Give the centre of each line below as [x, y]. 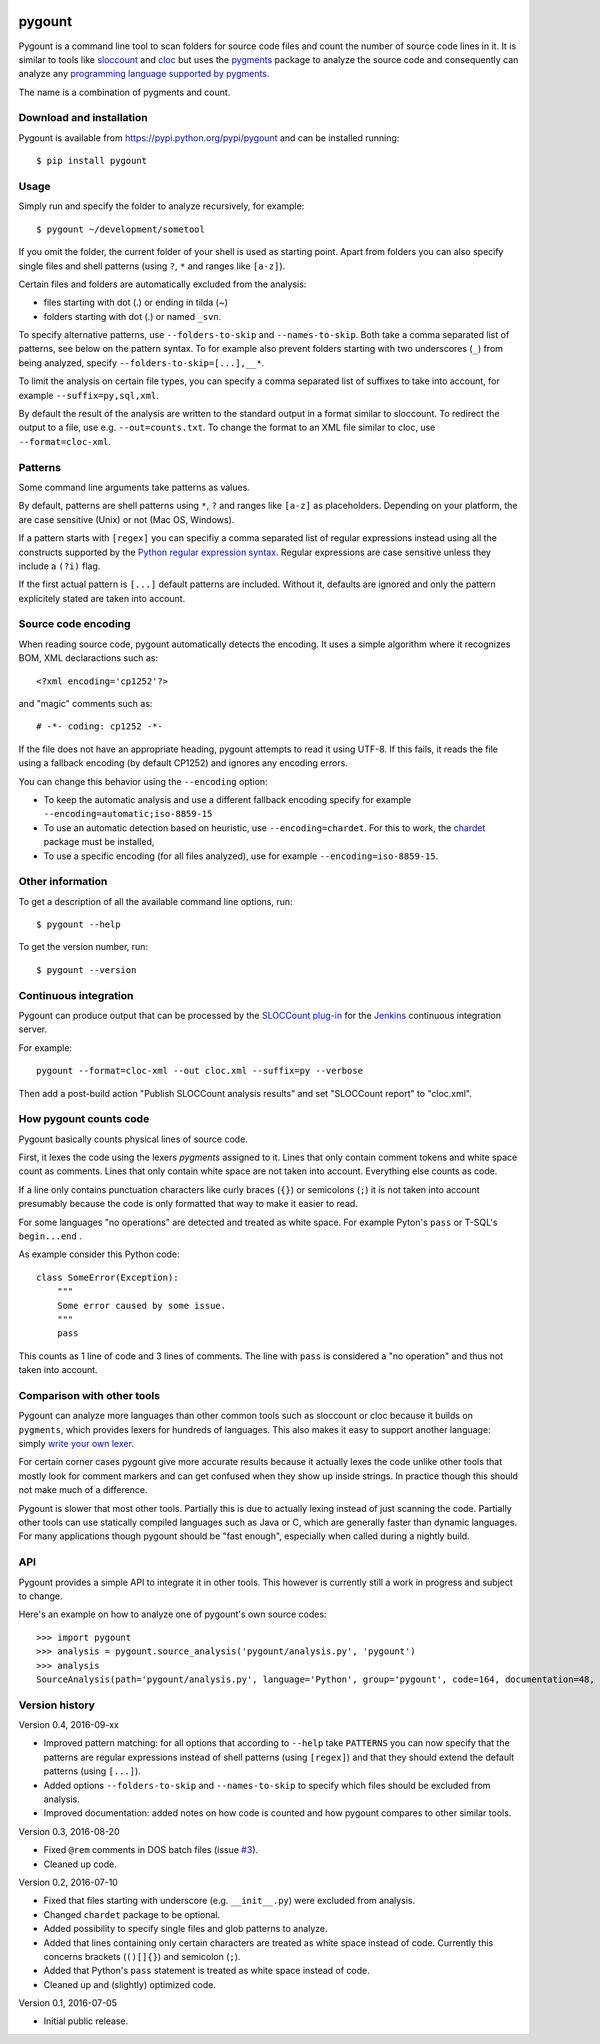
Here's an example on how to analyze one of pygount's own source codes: [172, 1614]
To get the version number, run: [83, 947]
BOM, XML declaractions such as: [88, 658]
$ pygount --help [78, 924]
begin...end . [50, 1236]
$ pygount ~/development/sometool [120, 229]
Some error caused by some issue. [141, 1305]
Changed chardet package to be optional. [131, 1914]
